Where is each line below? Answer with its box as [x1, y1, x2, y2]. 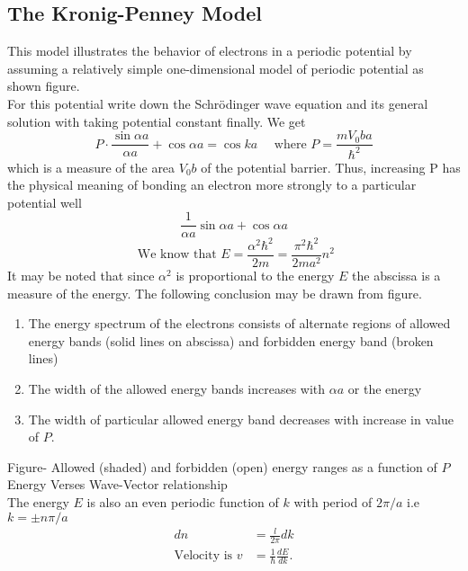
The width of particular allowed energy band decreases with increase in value [28, 409, 454, 428]
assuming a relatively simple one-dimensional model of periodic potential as [7, 58, 424, 77]
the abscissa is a [352, 265, 441, 284]
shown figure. [7, 76, 80, 95]
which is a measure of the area [7, 157, 175, 176]
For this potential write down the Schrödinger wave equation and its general [7, 94, 428, 112]
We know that [137, 248, 217, 262]
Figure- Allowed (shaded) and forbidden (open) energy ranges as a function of [7, 457, 437, 476]
